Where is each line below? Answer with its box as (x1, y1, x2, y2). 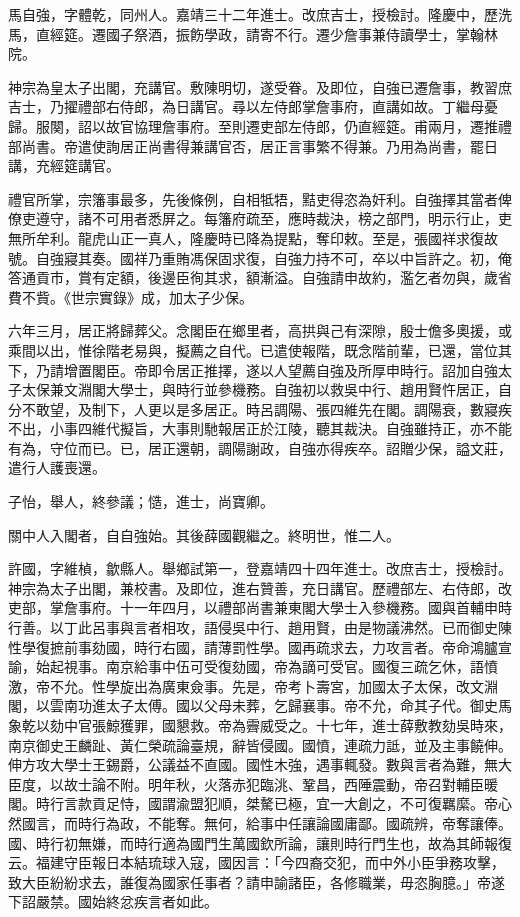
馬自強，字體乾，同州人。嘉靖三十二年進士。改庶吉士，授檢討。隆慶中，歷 (8, 4, 498, 24)
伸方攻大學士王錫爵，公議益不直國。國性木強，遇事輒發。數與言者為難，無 (8, 754, 498, 775)
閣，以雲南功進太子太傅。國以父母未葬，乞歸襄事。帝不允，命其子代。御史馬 (8, 695, 512, 716)
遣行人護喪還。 (8, 457, 106, 478)
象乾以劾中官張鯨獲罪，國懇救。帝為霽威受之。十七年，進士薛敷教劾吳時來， (8, 715, 512, 735)
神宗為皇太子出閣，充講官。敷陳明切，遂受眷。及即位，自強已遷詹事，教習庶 (8, 76, 512, 97)
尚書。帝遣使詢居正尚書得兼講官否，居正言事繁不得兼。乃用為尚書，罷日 (21, 135, 498, 156)
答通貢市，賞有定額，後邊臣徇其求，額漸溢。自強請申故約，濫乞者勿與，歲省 (8, 267, 512, 288)
